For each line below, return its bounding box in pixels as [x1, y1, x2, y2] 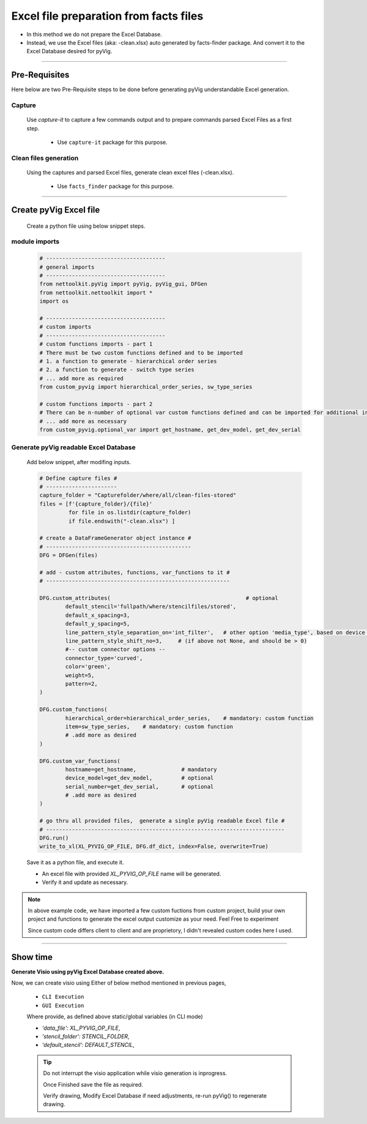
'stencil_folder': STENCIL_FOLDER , [42, 1032, 130, 1040]
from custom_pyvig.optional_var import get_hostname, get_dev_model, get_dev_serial [39, 426, 301, 433]
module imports [11, 238, 60, 246]
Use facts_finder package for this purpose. [57, 182, 174, 190]
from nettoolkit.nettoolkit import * [39, 289, 153, 296]
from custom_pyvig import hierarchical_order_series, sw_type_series [39, 383, 253, 391]
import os [39, 298, 69, 305]
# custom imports [39, 323, 92, 331]
